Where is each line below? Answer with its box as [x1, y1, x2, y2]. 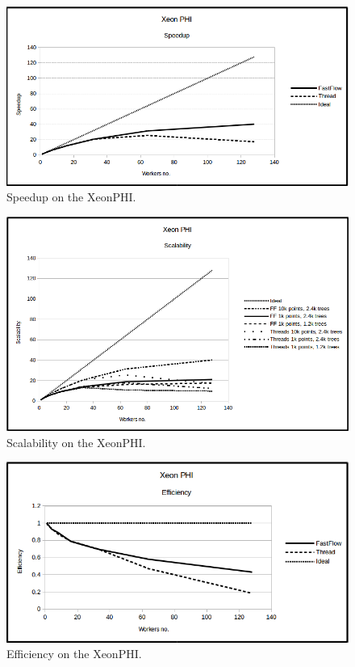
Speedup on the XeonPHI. [6, 188, 136, 205]
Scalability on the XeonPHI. [6, 433, 146, 450]
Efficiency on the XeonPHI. [6, 645, 142, 662]
